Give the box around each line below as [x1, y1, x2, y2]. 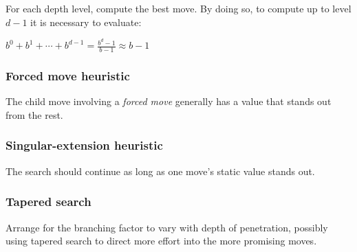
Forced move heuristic [6, 67, 130, 84]
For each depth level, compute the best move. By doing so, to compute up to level [6, 1, 351, 15]
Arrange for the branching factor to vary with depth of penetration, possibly [6, 220, 328, 234]
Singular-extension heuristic [6, 137, 163, 154]
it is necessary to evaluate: [30, 14, 142, 29]
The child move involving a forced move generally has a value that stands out [6, 94, 332, 108]
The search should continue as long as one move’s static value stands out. [6, 163, 315, 178]
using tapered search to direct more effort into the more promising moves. [6, 233, 317, 248]
